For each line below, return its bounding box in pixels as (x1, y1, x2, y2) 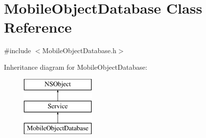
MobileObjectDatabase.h (42, 45, 116, 56)
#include (4, 45, 31, 56)
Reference (4, 17, 72, 37)
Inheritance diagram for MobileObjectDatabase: (4, 61, 147, 72)
